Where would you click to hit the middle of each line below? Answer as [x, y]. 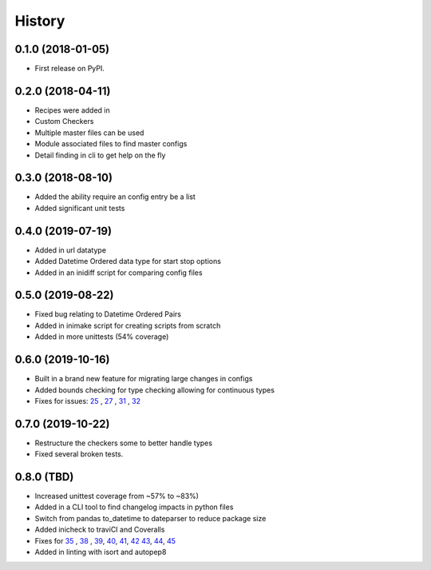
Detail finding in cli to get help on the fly [100, 155]
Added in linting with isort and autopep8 [101, 552]
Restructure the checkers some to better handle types [124, 443]
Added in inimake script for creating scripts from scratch [128, 325]
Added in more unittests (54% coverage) [102, 337]
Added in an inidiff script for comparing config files [119, 273]
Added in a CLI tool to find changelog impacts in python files [134, 507]
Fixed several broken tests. [79, 454]
